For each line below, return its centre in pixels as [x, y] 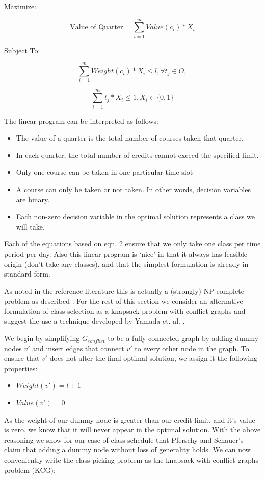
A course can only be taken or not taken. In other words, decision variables [133, 189]
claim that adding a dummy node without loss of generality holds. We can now [127, 450]
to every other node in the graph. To [192, 348]
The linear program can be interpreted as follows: [81, 120]
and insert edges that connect [78, 348]
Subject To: [22, 50]
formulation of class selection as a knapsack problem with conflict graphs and [125, 311]
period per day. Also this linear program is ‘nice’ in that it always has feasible [126, 253]
